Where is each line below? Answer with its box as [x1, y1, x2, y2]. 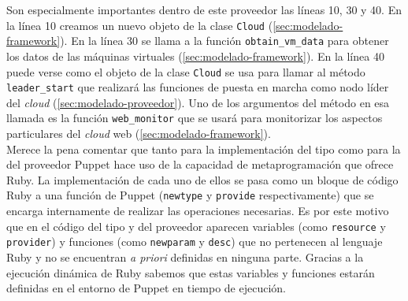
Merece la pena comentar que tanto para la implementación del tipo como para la [6, 140, 401, 157]
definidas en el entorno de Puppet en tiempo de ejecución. [6, 280, 286, 296]
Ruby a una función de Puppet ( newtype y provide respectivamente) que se [6, 187, 374, 203]
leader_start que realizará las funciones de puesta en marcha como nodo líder [6, 79, 389, 95]
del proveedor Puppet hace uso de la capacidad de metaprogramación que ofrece [6, 156, 394, 173]
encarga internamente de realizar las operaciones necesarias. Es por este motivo [6, 203, 389, 219]
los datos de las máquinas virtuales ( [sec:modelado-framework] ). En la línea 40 [6, 47, 384, 64]
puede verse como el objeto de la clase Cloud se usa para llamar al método [6, 63, 365, 80]
